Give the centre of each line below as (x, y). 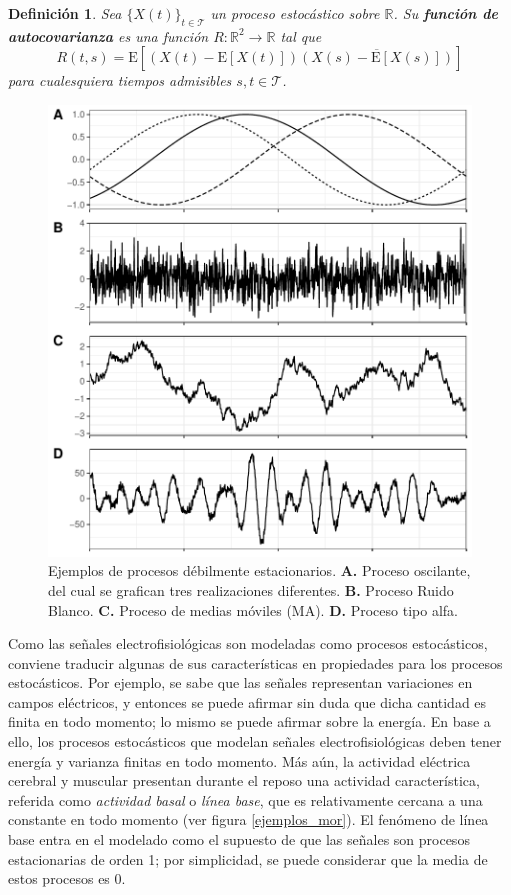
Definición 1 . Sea (65, 13)
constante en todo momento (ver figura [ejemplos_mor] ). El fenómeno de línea (248, 819)
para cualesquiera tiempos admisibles (120, 80)
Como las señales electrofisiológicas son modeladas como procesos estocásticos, (248, 643)
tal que (301, 35)
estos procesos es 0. (67, 878)
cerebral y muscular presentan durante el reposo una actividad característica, (244, 780)
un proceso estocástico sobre (295, 13)
